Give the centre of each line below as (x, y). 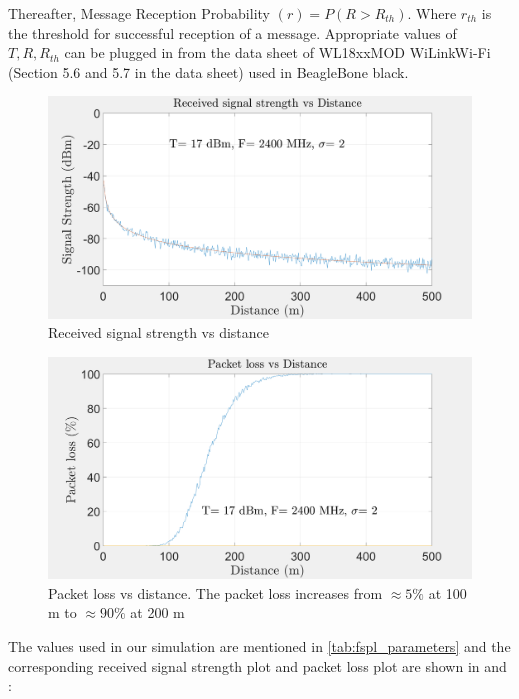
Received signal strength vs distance (159, 332)
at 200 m (157, 612)
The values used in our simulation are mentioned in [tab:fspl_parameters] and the (259, 646)
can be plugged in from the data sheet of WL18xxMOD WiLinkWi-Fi (277, 52)
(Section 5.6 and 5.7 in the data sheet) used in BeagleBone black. (208, 71)
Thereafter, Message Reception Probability (139, 13)
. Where (432, 13)
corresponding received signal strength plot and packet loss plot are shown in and (257, 665)
